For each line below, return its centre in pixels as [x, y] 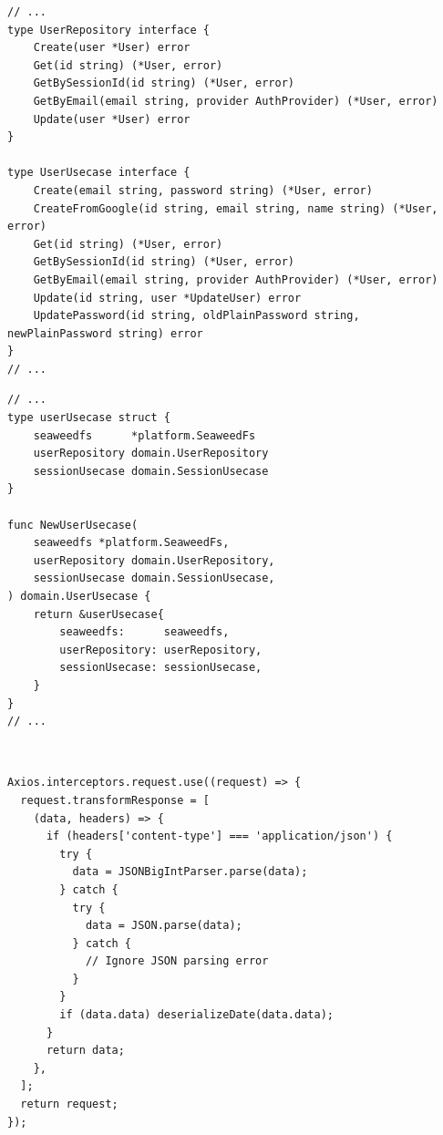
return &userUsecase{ [98, 614]
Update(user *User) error [112, 119]
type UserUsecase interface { [99, 173]
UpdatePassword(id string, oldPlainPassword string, [196, 316]
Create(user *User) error [112, 48]
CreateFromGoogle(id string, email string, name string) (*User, [236, 208]
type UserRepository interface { [108, 30]
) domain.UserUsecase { [79, 596]
